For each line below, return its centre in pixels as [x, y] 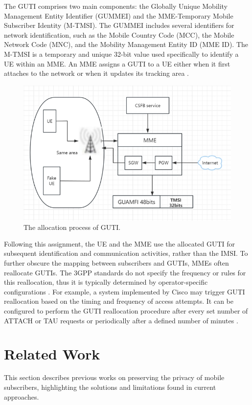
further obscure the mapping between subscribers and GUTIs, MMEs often [116, 263]
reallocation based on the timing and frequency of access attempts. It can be [119, 301]
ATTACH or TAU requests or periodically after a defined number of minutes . [121, 320]
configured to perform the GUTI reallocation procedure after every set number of [126, 311]
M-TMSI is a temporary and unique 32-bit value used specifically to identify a [121, 54]
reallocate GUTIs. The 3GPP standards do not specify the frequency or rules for [125, 272]
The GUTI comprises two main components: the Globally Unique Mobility [116, 6]
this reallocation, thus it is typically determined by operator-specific [106, 282]
